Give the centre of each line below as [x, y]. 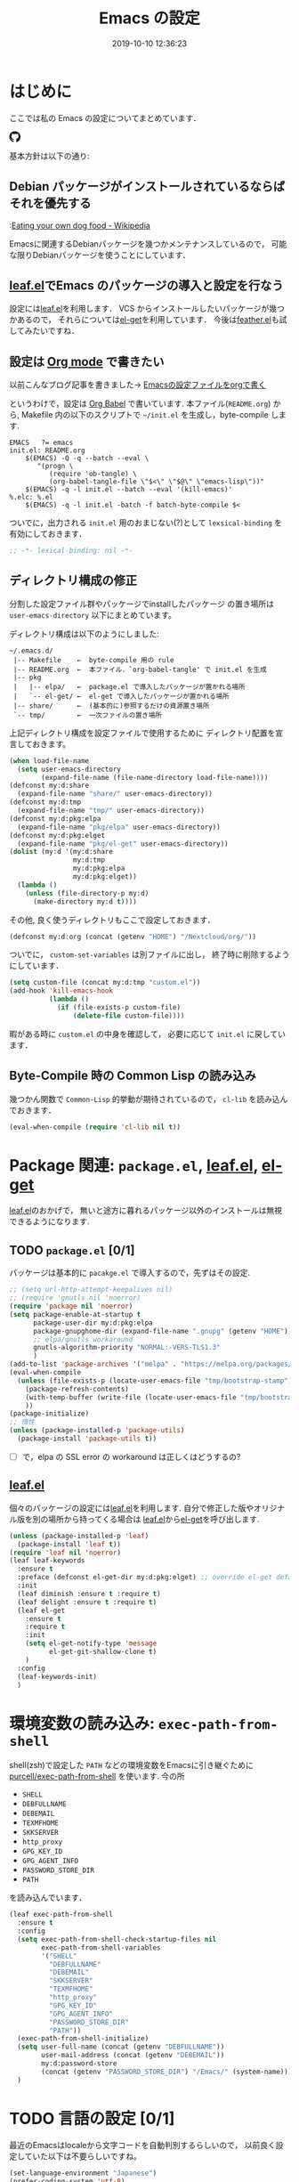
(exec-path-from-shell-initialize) [83, 2039]
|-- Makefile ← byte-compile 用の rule [93, 660]
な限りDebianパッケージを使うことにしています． [100, 255]
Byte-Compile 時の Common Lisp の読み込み [133, 1076]
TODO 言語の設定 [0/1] [92, 2118]
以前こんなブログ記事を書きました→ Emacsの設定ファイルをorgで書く [138, 385]
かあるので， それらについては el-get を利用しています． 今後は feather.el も [144, 320]
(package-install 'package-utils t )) [87, 1439]
